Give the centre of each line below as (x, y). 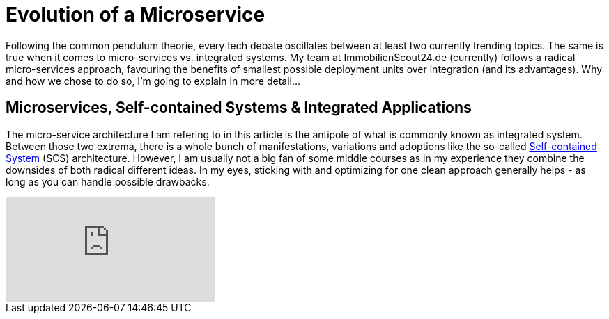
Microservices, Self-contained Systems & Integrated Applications (239, 108)
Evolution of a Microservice (136, 15)
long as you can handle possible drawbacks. (108, 181)
